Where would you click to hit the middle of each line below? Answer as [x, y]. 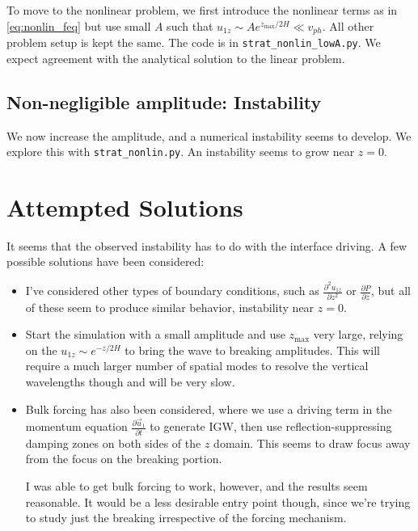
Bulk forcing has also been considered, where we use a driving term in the [209, 409]
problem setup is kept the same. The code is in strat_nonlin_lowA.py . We [194, 42]
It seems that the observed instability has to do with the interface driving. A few [207, 245]
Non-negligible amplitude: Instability [164, 101]
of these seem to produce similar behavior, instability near [170, 307]
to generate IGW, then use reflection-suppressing [271, 426]
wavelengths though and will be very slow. [130, 382]
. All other [348, 25]
